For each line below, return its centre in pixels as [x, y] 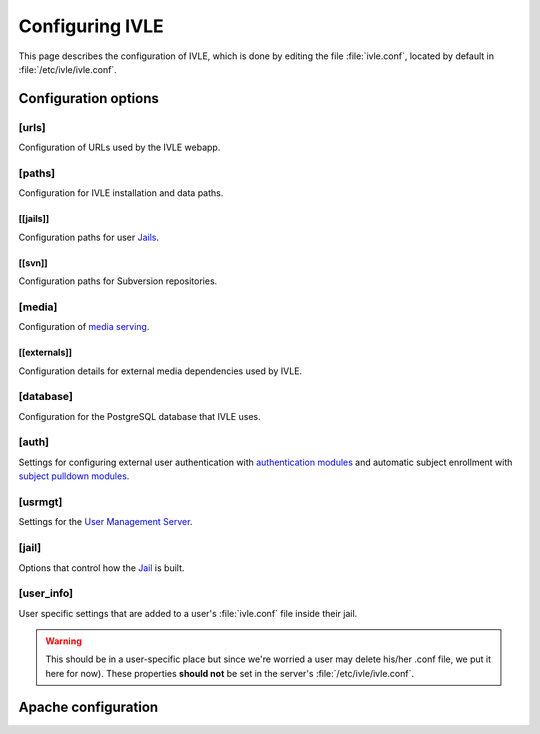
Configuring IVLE [91, 26]
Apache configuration [88, 706]
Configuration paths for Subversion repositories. [118, 281]
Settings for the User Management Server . [105, 522]
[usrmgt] [40, 502]
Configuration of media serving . [84, 327]
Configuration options [89, 98]
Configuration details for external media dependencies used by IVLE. [160, 371]
